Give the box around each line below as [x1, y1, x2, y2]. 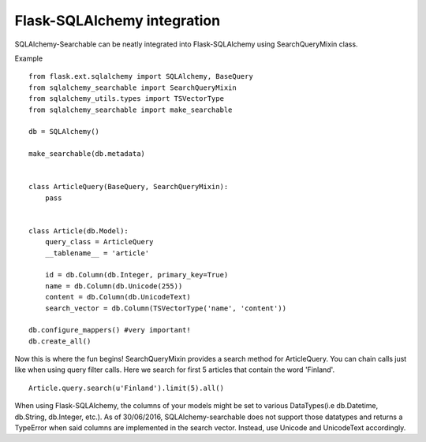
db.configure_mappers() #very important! [28, 325, 191, 335]
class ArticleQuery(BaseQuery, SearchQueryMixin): [28, 182, 229, 191]
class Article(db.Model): [28, 226, 129, 236]
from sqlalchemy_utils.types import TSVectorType [28, 95, 225, 103]
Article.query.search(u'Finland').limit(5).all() [28, 383, 225, 392]
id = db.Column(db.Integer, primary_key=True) [44, 270, 229, 280]
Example [14, 54, 43, 63]
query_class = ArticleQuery [44, 237, 154, 247]
